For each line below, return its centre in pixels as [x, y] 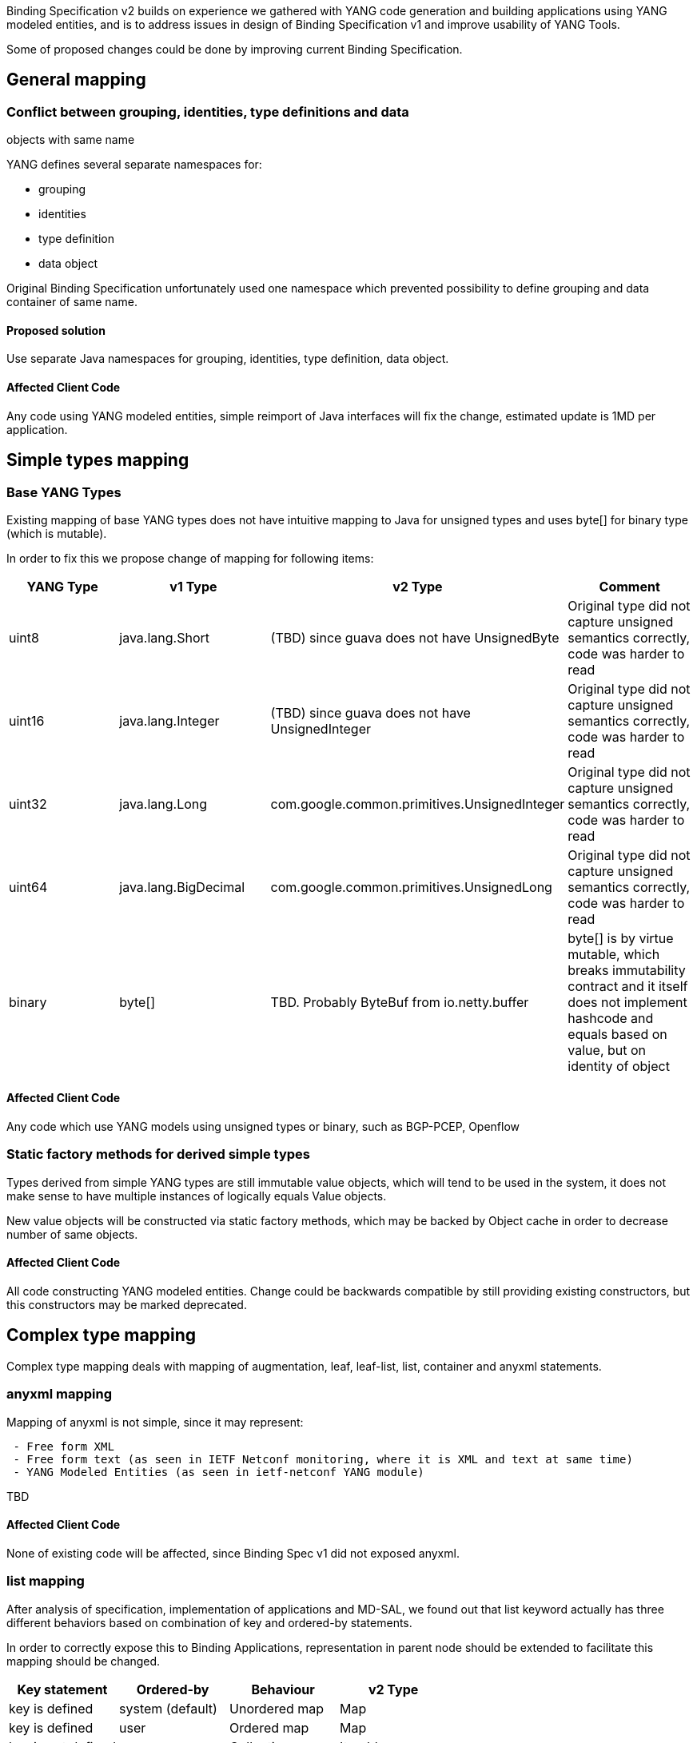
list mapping [46, 1581]
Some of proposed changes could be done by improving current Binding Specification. [235, 49]
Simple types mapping [98, 460]
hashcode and [611, 1018]
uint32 [28, 804]
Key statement [62, 1689]
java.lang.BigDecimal [182, 887]
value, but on [607, 1050]
